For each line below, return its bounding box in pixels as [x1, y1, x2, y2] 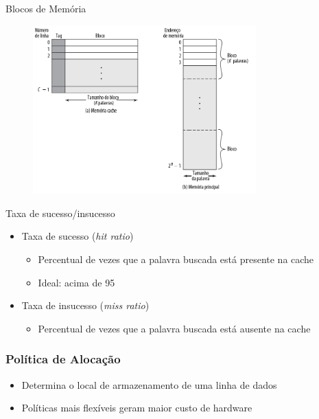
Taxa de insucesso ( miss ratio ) [21, 298, 150, 313]
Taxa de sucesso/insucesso [5, 205, 115, 220]
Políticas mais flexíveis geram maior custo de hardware [21, 400, 252, 415]
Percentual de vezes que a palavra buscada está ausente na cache [38, 321, 311, 335]
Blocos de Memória [5, 1, 86, 15]
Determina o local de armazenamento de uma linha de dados [21, 377, 277, 392]
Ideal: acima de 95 [38, 275, 115, 289]
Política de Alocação [5, 350, 121, 367]
